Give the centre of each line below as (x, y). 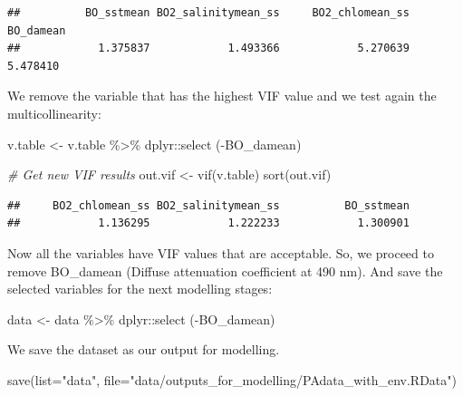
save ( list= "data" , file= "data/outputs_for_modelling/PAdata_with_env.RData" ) (232, 379)
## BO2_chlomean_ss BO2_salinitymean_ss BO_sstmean (208, 205)
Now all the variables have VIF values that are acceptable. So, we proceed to (221, 252)
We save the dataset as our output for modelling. (144, 349)
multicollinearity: (54, 113)
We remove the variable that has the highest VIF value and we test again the (222, 96)
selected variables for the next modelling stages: (140, 289)
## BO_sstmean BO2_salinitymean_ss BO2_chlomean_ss (208, 13)
